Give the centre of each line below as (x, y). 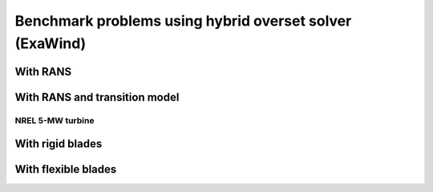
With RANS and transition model (97, 97)
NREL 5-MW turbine (55, 120)
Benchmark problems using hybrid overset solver (183, 21)
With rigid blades (59, 144)
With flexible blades (66, 169)
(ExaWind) (51, 43)
